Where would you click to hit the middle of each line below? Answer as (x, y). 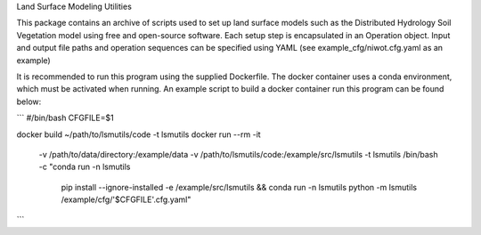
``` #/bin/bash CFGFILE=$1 (65, 118)
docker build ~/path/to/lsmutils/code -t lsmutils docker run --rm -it (139, 134)
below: (29, 101)
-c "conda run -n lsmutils (85, 167)
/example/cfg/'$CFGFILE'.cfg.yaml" (126, 199)
